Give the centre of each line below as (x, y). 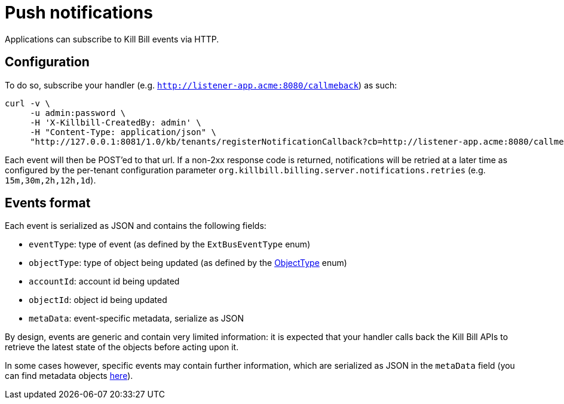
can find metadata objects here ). (69, 376)
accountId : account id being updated (104, 281)
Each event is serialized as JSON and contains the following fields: (136, 226)
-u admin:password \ (78, 113)
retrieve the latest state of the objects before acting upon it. (122, 347)
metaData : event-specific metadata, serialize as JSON (136, 319)
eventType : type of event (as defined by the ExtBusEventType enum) (170, 244)
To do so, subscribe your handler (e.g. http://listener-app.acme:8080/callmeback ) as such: (201, 85)
